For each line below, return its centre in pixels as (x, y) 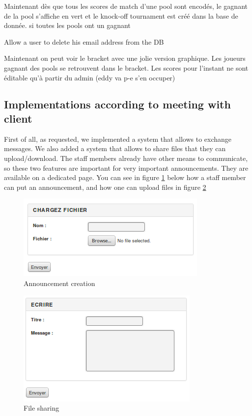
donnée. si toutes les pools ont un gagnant (67, 25)
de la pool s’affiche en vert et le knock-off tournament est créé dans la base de (121, 15)
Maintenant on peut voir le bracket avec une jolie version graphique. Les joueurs (125, 58)
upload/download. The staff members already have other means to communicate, (126, 158)
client (18, 118)
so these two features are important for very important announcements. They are (126, 168)
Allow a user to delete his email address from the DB (84, 41)
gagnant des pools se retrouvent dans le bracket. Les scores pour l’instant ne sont (126, 67)
